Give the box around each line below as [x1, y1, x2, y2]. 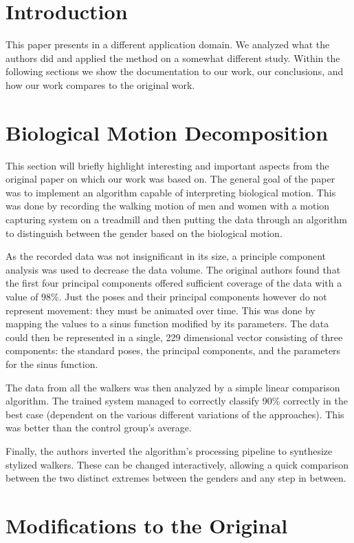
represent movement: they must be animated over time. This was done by [5, 303, 316, 317]
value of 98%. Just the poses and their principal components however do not [5, 289, 327, 303]
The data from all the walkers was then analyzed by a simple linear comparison [5, 380, 340, 394]
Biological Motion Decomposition [5, 118, 329, 146]
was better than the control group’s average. [5, 420, 192, 435]
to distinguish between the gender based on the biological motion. [5, 225, 283, 240]
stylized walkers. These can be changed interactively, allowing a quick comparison [5, 457, 349, 471]
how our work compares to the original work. [5, 77, 195, 92]
